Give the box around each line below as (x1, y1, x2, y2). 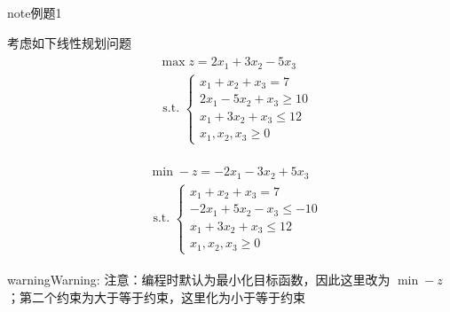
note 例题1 (7, 4, 62, 21)
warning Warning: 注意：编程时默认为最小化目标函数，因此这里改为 (7, 270, 391, 289)
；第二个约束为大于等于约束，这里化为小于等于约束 (7, 287, 305, 306)
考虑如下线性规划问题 (7, 33, 131, 51)
